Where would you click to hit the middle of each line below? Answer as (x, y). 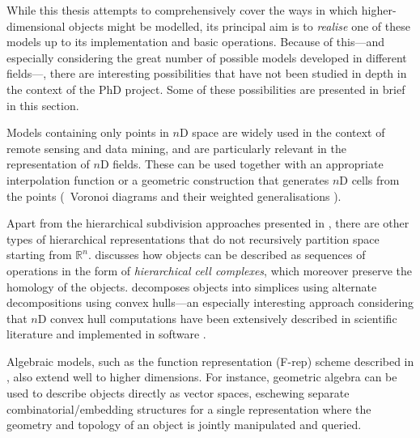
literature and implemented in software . (106, 334)
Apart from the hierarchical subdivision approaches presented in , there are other (208, 223)
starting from (39, 255)
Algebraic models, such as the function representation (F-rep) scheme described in (210, 361)
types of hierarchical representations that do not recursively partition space (193, 238)
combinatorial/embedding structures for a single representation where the (189, 408)
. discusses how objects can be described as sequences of (227, 255)
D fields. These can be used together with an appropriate (242, 164)
